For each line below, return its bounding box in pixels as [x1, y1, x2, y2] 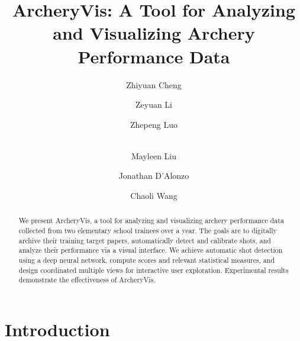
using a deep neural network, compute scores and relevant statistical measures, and [18, 255, 275, 265]
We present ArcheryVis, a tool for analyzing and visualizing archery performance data [18, 215, 284, 226]
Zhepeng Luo [130, 118, 178, 130]
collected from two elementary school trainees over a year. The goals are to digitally [18, 226, 277, 236]
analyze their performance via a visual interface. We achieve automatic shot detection [18, 245, 283, 255]
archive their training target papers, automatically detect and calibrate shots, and [18, 235, 271, 245]
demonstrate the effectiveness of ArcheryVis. [18, 275, 156, 285]
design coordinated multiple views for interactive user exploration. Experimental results [18, 265, 289, 275]
